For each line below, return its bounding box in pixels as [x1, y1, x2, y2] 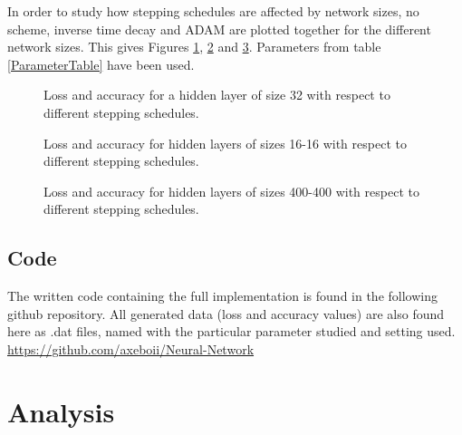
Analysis [7, 392, 115, 430]
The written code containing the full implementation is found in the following [7, 286, 438, 305]
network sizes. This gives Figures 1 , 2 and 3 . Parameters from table [7, 37, 381, 56]
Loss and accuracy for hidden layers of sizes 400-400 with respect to [43, 181, 419, 200]
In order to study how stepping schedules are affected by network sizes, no [7, 2, 419, 20]
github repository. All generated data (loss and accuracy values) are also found [7, 304, 445, 323]
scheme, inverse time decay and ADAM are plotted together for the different [7, 19, 431, 38]
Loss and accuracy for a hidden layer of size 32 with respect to [43, 85, 390, 104]
